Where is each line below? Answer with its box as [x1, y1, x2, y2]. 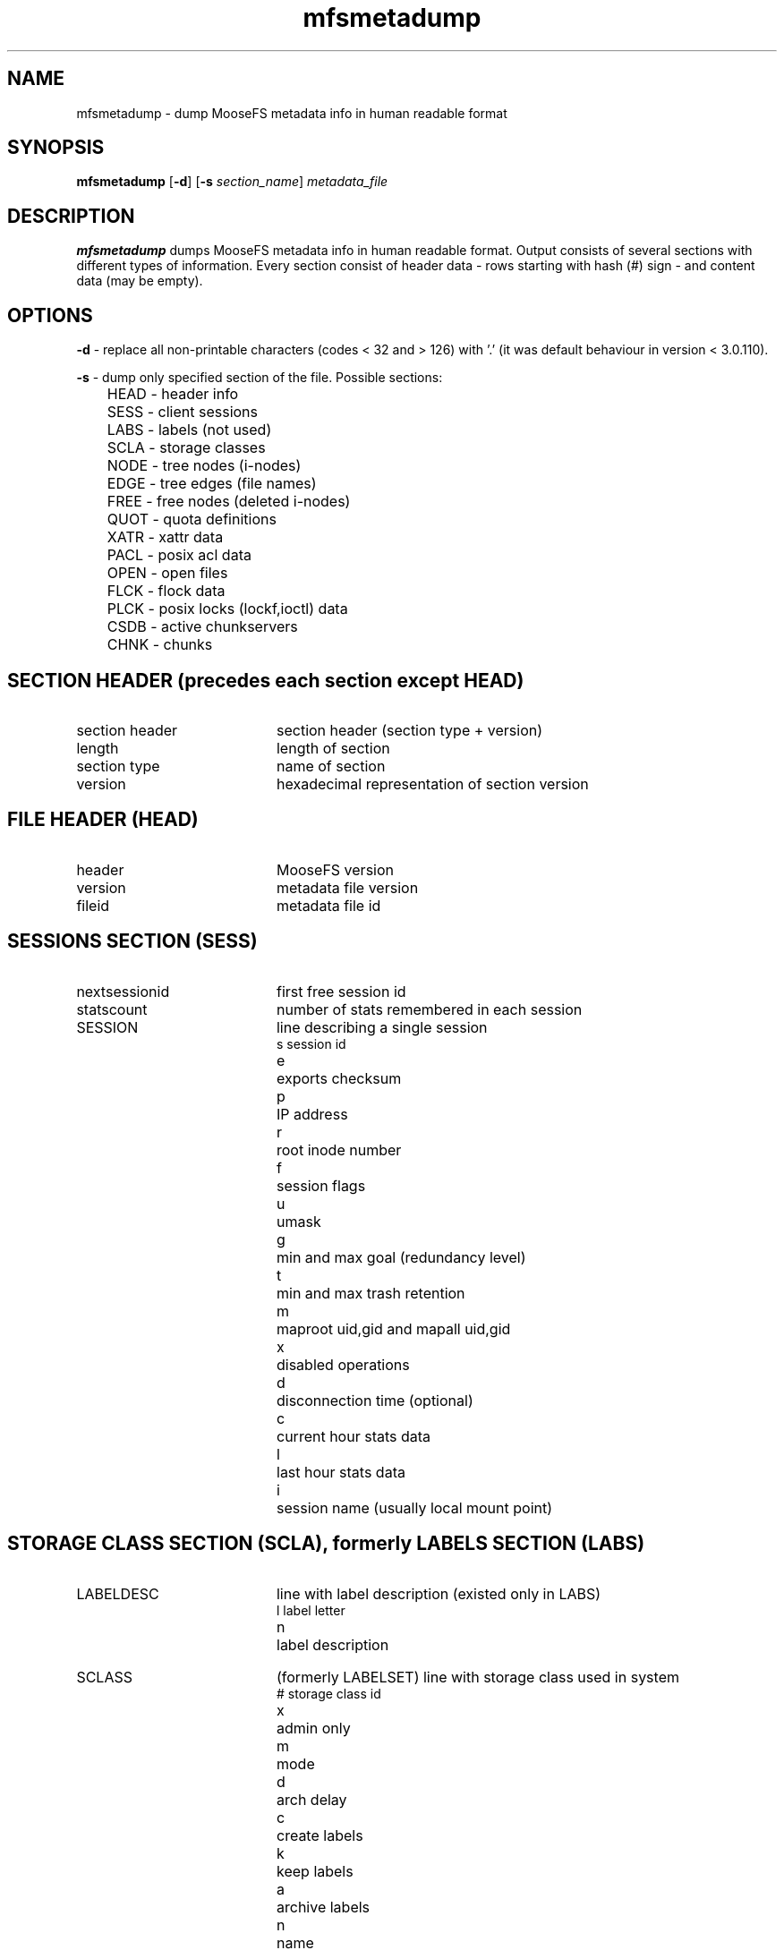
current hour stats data [277, 1426, 431, 1445]
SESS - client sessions [107, 403, 258, 422]
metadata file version [276, 878, 419, 897]
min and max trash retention [277, 1283, 465, 1302]
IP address [277, 1104, 348, 1123]
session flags [277, 1176, 366, 1195]
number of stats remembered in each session [276, 1000, 583, 1018]
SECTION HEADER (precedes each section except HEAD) [7, 668, 524, 692]
